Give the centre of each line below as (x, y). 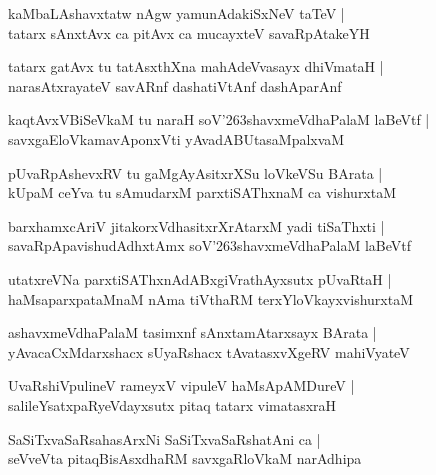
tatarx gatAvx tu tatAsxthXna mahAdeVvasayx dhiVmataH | (196, 66)
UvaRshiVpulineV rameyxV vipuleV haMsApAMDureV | (181, 385)
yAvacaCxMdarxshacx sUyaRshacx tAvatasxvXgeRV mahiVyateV (209, 351)
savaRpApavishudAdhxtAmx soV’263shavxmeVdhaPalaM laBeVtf (210, 245)
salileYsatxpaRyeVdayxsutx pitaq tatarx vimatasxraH (172, 404)
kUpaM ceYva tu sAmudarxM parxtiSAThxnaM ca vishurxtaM (202, 192)
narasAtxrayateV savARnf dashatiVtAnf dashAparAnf (175, 85)
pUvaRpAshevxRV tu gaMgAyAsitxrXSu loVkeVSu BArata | (195, 172)
